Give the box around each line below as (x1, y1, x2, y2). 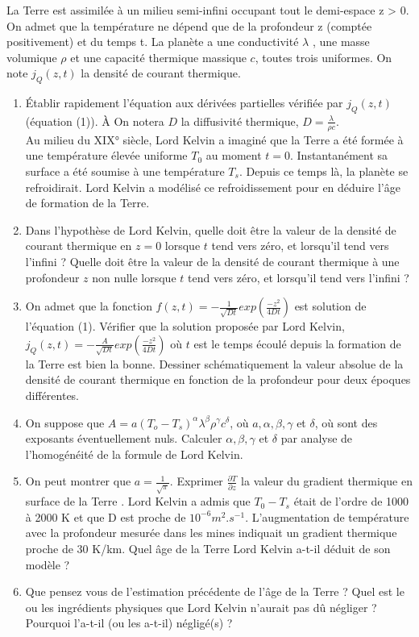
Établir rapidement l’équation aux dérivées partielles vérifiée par (25, 94, 343, 111)
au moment (205, 147, 262, 164)
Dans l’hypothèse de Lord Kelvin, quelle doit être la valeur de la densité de (25, 221, 396, 238)
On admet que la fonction (25, 298, 152, 314)
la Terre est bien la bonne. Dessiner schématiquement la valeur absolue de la (25, 355, 404, 372)
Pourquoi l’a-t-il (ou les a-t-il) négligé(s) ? (25, 614, 233, 631)
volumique (6, 48, 57, 65)
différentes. (25, 386, 80, 403)
